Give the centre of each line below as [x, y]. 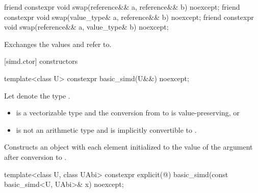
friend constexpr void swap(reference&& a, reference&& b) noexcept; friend [122, 7]
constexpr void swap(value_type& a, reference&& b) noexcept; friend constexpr [129, 17]
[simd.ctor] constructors [41, 61]
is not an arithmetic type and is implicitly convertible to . [106, 129]
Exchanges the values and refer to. [58, 44]
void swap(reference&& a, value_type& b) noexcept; [86, 27]
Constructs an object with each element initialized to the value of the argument [128, 147]
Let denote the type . [37, 95]
